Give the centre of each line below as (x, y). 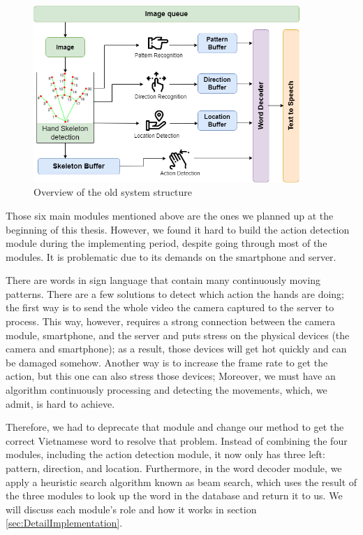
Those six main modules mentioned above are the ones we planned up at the (170, 215)
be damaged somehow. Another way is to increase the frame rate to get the (167, 362)
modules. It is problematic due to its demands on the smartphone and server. (171, 256)
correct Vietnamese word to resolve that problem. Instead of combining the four (177, 440)
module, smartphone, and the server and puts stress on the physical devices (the (178, 335)
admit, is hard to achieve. (60, 403)
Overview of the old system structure (113, 192)
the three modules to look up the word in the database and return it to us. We (174, 495)
